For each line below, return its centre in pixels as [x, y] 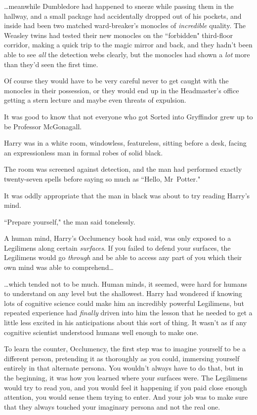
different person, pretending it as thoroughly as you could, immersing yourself [122, 358]
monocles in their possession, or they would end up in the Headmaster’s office [122, 90]
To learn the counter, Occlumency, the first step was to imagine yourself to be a [125, 349]
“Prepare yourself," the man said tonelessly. [70, 221]
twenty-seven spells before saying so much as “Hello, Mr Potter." [102, 178]
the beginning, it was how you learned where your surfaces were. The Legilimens [126, 377]
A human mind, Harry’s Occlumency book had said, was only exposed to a [118, 238]
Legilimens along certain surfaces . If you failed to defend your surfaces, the [117, 247]
